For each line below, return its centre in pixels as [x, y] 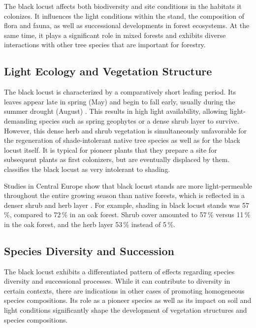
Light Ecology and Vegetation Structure [108, 71]
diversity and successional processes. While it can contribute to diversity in [117, 281]
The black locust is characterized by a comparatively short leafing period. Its [120, 92]
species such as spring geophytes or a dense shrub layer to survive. [139, 120]
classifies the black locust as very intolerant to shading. [87, 169]
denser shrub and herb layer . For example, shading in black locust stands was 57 [127, 205]
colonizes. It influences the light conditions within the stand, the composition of [124, 16]
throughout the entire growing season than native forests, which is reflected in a [125, 195]
